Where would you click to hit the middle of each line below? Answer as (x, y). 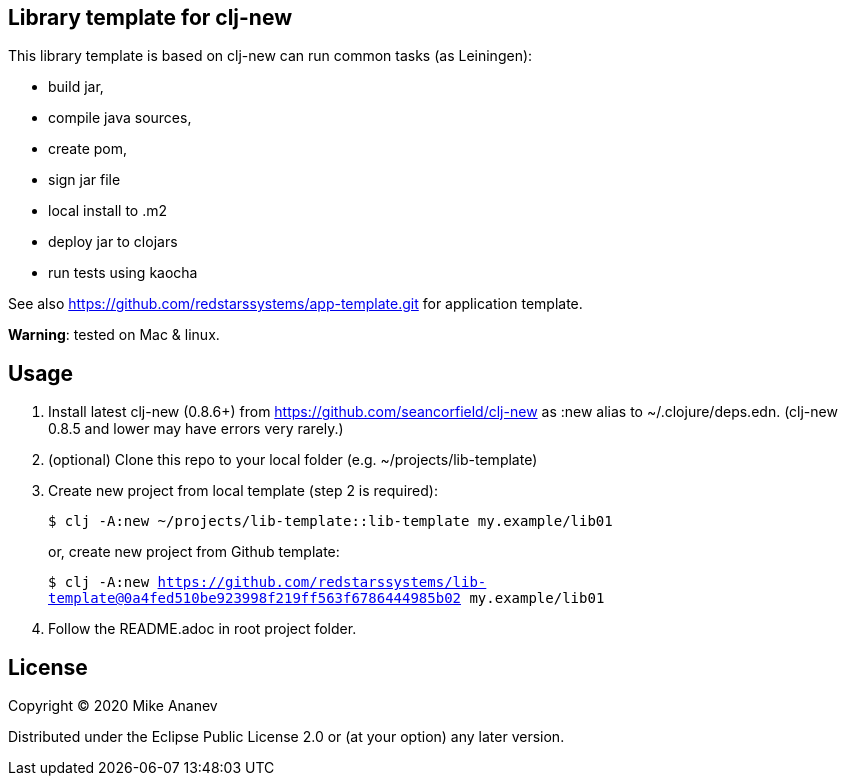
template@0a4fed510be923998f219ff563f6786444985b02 (255, 598)
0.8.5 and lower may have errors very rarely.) (196, 429)
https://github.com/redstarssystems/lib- (322, 582)
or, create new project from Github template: (194, 552)
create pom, (88, 149)
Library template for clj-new (150, 17)
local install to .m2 (107, 211)
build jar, (76, 87)
